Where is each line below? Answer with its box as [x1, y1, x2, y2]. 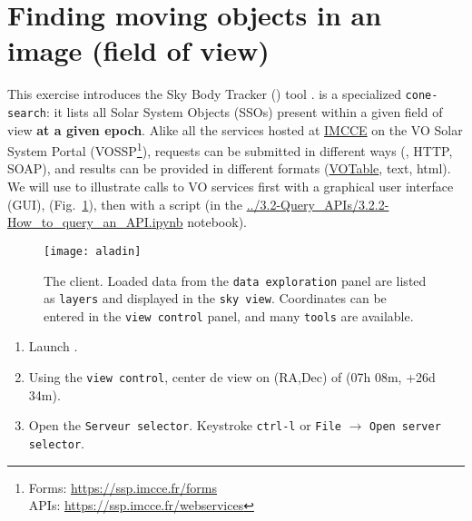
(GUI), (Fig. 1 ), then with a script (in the [7, 194, 243, 213]
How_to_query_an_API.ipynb [7, 212, 183, 231]
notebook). [187, 212, 247, 231]
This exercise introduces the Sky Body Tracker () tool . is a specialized [7, 84, 401, 103]
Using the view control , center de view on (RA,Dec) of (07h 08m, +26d [28, 368, 436, 387]
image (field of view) [7, 32, 270, 69]
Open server [369, 420, 441, 434]
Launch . [28, 337, 78, 356]
